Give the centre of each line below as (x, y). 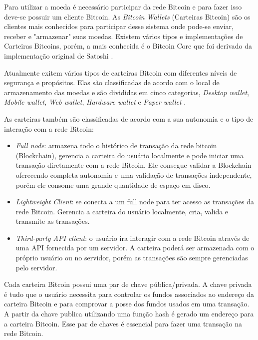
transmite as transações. (53, 221)
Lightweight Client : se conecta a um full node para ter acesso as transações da (135, 202)
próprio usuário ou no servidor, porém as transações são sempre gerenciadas (132, 258)
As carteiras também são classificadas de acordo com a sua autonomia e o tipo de (129, 118)
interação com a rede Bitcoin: (49, 128)
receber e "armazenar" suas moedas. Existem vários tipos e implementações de (124, 36)
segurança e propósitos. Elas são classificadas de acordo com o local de (112, 82)
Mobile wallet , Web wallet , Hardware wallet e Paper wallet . (95, 102)
